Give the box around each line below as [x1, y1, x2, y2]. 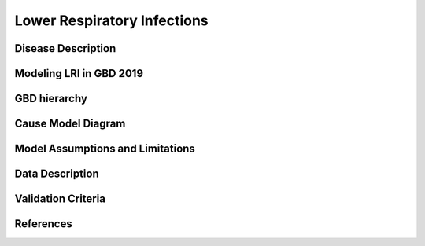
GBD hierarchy [14, 92, 88, 105]
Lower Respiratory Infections [14, 12, 209, 29]
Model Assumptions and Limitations [14, 142, 196, 156]
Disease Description [14, 42, 116, 55]
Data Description [14, 167, 100, 181]
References [14, 217, 72, 231]
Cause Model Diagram [14, 117, 126, 130]
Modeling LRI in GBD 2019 [14, 67, 144, 80]
